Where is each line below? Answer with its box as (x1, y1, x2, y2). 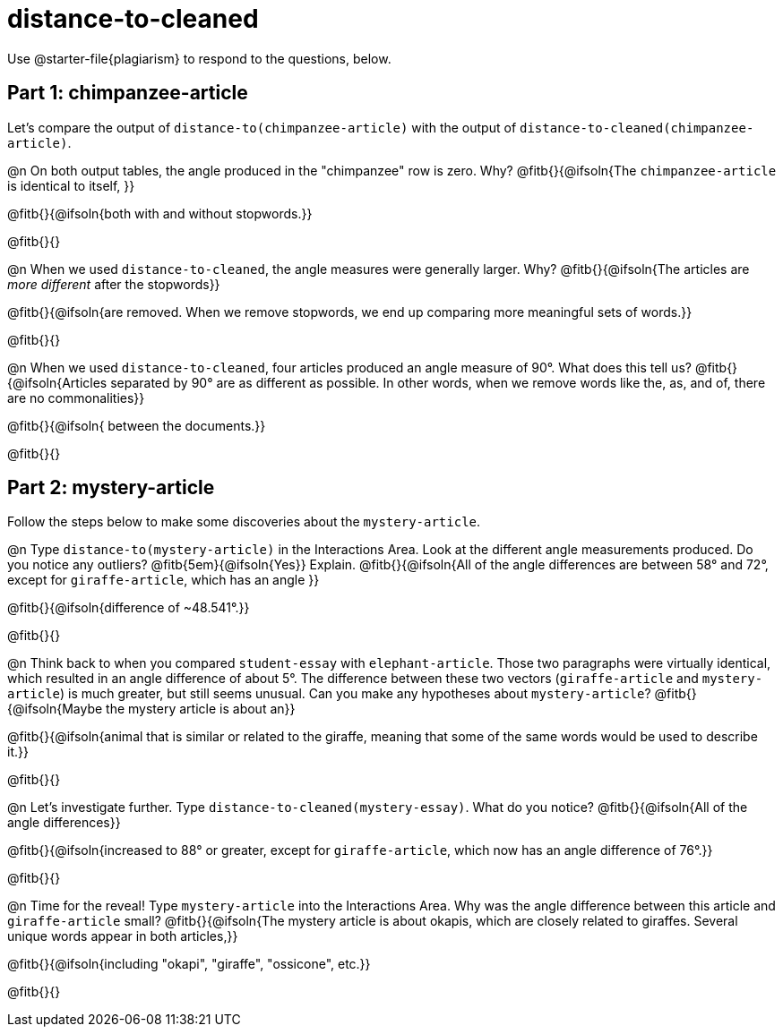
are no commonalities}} (7, 389, 145, 406)
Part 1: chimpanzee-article (7, 81, 248, 105)
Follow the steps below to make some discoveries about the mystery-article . (7, 514, 481, 530)
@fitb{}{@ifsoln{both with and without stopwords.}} (7, 205, 313, 221)
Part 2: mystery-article (7, 476, 215, 500)
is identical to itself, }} (7, 177, 135, 193)
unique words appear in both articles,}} (7, 928, 238, 944)
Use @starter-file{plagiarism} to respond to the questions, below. (7, 50, 391, 66)
